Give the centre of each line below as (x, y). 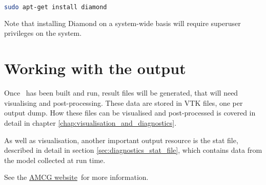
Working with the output (95, 68)
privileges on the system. (43, 33)
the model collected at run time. (55, 160)
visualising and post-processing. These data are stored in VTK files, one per (124, 102)
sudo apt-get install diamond (56, 7)
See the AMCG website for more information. (76, 177)
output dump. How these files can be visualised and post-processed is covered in (130, 113)
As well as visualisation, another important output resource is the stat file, (121, 140)
